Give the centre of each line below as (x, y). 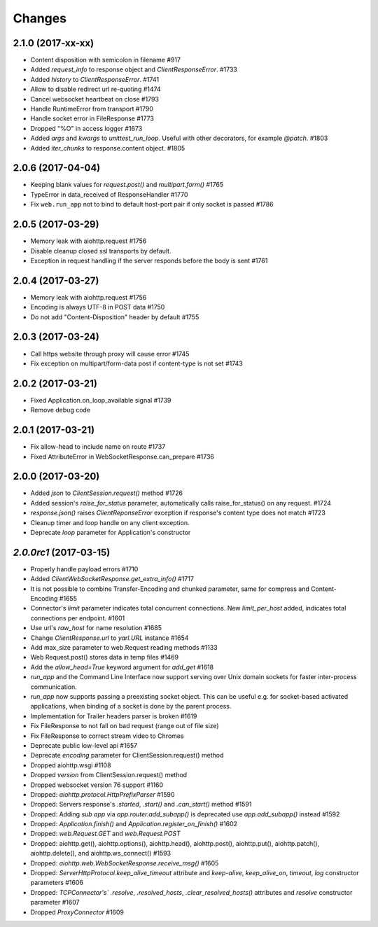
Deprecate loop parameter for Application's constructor (111, 532)
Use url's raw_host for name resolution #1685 (96, 628)
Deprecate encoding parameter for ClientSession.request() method (127, 755)
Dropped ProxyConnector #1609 (77, 912)
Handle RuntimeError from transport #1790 (92, 109)
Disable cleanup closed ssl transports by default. (101, 251)
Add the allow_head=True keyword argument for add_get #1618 (122, 667)
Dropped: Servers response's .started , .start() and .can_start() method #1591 (141, 804)
